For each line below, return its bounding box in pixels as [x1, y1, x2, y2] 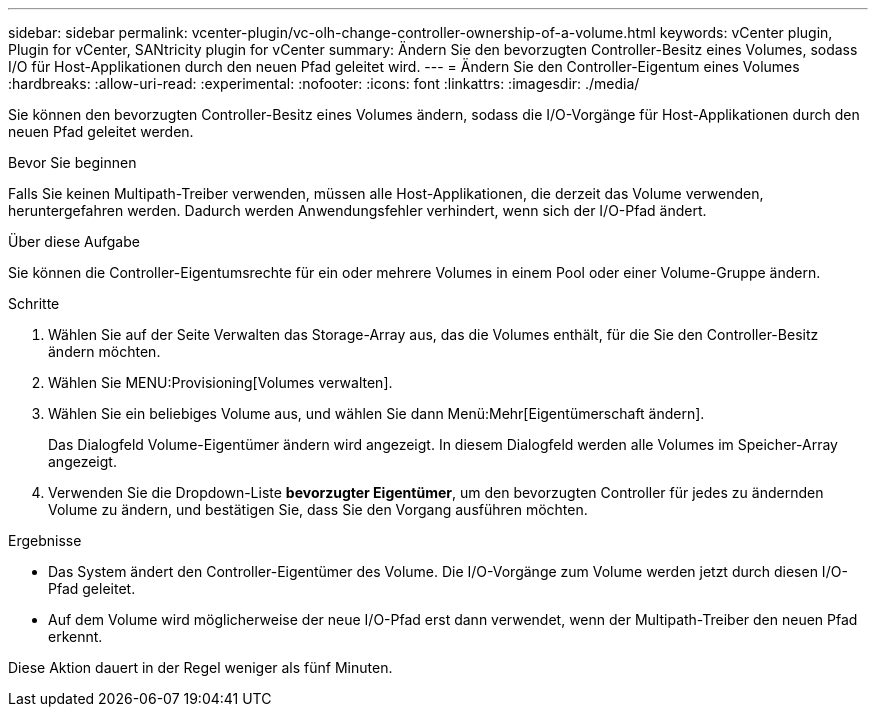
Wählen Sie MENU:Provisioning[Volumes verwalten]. [48, 374, 393, 391]
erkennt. [48, 628, 103, 645]
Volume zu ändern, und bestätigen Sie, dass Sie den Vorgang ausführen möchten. [48, 501, 588, 518]
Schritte [8, 295, 60, 312]
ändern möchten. [48, 343, 161, 360]
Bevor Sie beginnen [8, 154, 137, 171]
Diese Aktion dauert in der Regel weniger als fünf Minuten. [8, 659, 393, 676]
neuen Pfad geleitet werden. [8, 123, 194, 140]
